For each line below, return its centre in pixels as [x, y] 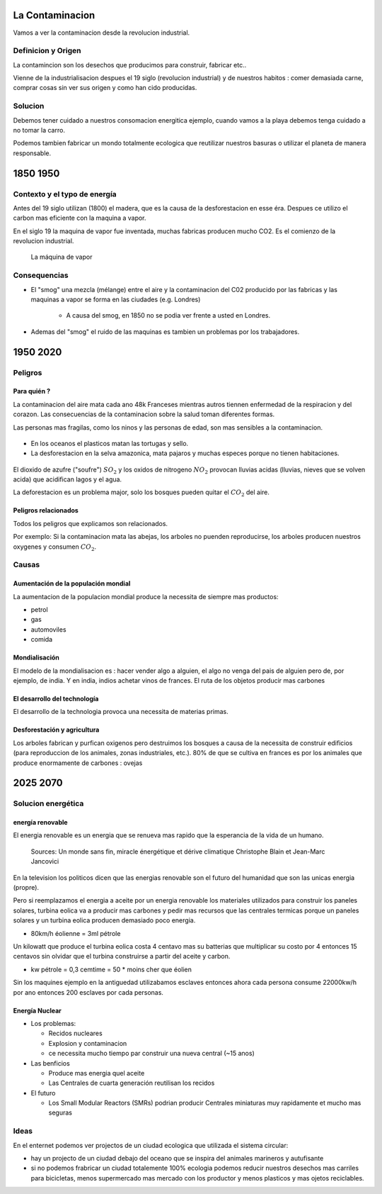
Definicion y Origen [47, 51]
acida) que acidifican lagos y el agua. [68, 479]
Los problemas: [53, 1023]
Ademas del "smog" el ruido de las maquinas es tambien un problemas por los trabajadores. [165, 331]
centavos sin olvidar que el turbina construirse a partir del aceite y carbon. [122, 956]
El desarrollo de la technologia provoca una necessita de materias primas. [121, 712]
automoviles [48, 629]
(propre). [26, 888]
